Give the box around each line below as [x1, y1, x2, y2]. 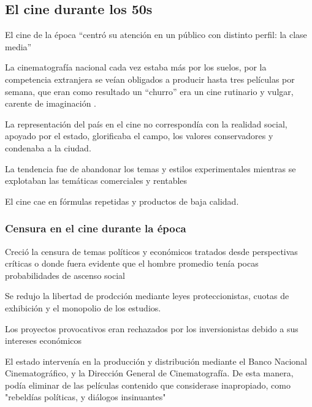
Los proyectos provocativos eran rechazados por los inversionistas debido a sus [5, 322, 299, 335]
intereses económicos [5, 334, 82, 347]
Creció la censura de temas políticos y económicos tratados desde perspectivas [5, 245, 298, 257]
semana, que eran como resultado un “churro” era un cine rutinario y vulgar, [5, 85, 294, 97]
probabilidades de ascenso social [5, 268, 125, 281]
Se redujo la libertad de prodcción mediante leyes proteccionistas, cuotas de [5, 289, 289, 302]
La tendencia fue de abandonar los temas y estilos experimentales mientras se [5, 162, 296, 175]
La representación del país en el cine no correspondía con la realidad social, [5, 117, 287, 130]
